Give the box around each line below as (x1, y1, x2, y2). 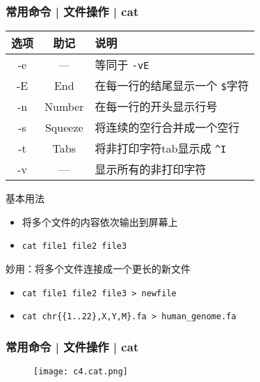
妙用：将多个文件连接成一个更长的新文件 (6, 261, 190, 276)
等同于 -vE (95, 56, 149, 73)
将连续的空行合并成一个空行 (95, 119, 240, 136)
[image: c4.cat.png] (33, 367, 129, 377)
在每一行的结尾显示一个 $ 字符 (95, 77, 250, 94)
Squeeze (44, 119, 83, 135)
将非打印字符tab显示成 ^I (95, 140, 227, 157)
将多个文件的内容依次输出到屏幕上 (22, 214, 178, 229)
